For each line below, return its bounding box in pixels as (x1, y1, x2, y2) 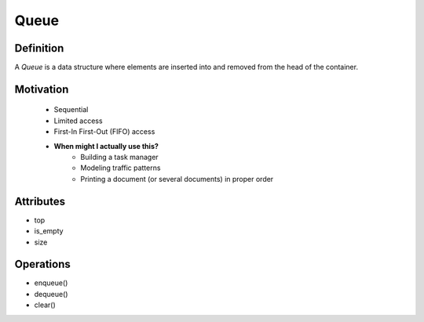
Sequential (53, 105, 89, 114)
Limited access (53, 116, 103, 125)
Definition (14, 42, 64, 55)
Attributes (14, 194, 66, 208)
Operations (14, 258, 71, 271)
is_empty (34, 226, 64, 236)
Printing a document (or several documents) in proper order (80, 174, 274, 183)
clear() (34, 300, 57, 309)
